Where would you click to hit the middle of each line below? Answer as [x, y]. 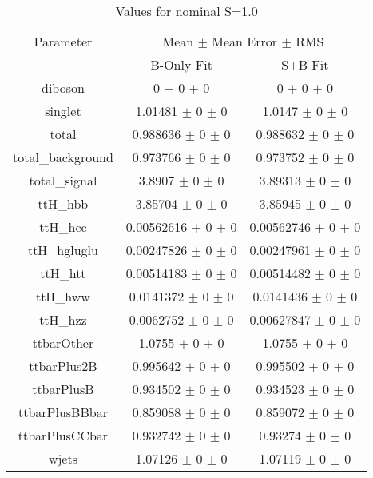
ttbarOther [63, 343]
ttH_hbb [63, 203]
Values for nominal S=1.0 [186, 11]
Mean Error [245, 41]
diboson [63, 88]
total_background [63, 157]
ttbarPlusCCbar [63, 435]
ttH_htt [63, 273]
